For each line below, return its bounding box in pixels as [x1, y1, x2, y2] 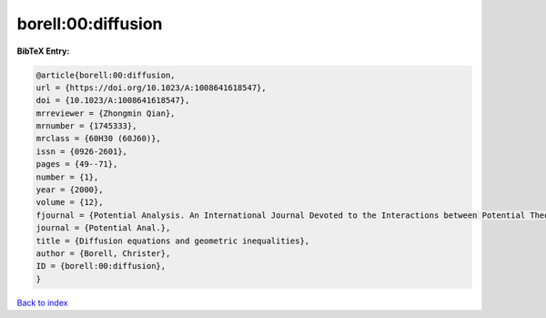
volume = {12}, [35, 197, 104, 208]
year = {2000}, [35, 185, 104, 195]
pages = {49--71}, [35, 159, 118, 169]
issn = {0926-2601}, [35, 146, 127, 157]
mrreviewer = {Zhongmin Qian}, [35, 108, 177, 118]
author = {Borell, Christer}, [35, 249, 171, 259]
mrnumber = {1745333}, [35, 121, 137, 131]
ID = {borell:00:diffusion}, [35, 261, 167, 272]
